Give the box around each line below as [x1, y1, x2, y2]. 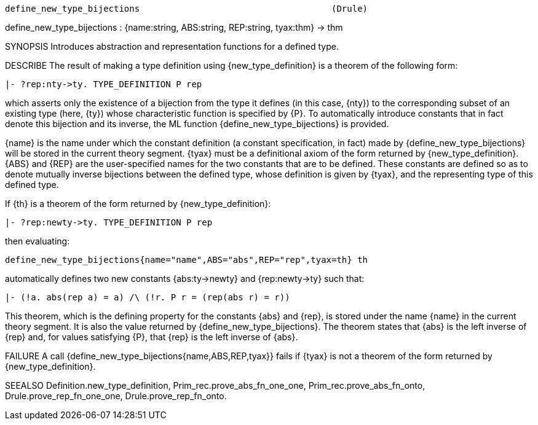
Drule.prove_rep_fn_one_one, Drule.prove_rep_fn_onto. [5, 391, 227, 401]
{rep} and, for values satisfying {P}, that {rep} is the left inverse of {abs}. [5, 332, 298, 342]
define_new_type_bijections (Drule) [5, 4, 368, 14]
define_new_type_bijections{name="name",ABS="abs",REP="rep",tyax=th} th [5, 255, 368, 265]
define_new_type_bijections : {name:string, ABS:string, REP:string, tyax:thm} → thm [5, 22, 343, 33]
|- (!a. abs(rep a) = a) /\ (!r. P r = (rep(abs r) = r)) [5, 292, 290, 302]
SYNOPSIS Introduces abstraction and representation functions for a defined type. [5, 41, 339, 52]
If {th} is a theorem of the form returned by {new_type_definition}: [5, 198, 271, 209]
